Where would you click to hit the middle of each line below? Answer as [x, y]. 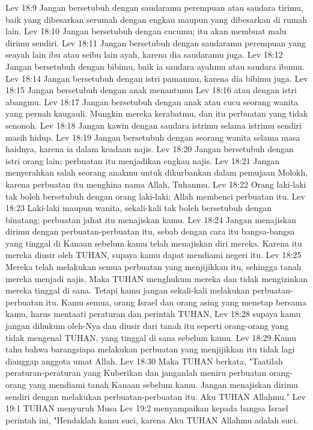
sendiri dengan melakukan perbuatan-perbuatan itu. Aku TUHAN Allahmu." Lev [156, 396]
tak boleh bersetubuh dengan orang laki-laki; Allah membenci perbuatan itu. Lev [156, 196]
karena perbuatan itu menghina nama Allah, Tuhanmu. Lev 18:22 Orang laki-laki [156, 184]
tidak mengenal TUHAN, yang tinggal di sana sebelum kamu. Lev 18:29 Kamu [151, 337]
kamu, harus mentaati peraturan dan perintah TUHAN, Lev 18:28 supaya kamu [153, 314]
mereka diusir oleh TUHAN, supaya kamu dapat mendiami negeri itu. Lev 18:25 [153, 255]
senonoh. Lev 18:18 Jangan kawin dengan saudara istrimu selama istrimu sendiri [153, 125]
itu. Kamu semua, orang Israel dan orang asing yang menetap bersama [176, 302]
